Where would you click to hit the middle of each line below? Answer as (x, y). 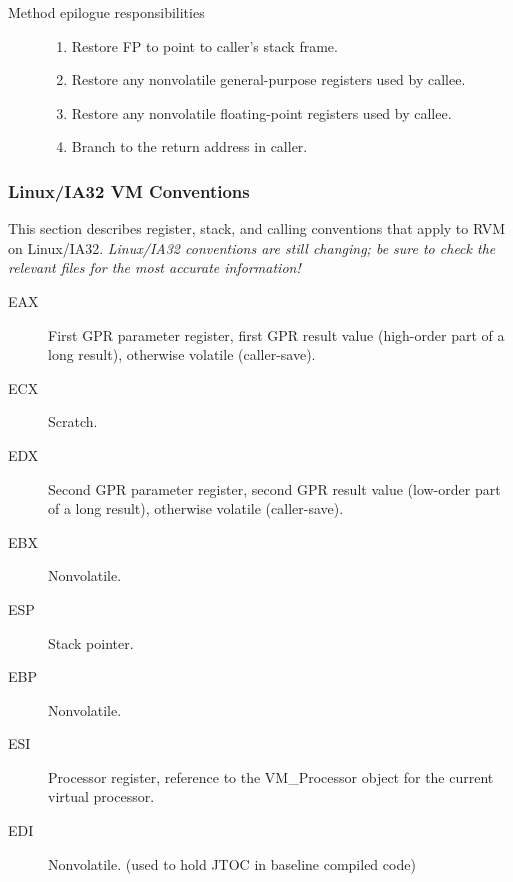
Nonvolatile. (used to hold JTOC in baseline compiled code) (232, 863)
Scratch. (73, 421)
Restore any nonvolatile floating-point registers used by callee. (261, 112)
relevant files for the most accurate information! (154, 267)
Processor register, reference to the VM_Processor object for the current (271, 776)
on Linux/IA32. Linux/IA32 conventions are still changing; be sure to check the (252, 247)
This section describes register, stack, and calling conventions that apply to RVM (257, 228)
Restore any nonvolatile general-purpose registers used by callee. (268, 79)
